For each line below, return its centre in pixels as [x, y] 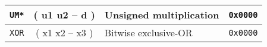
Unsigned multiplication [162, 15]
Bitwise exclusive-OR [148, 32]
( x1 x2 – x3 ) [64, 32]
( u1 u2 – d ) [64, 15]
